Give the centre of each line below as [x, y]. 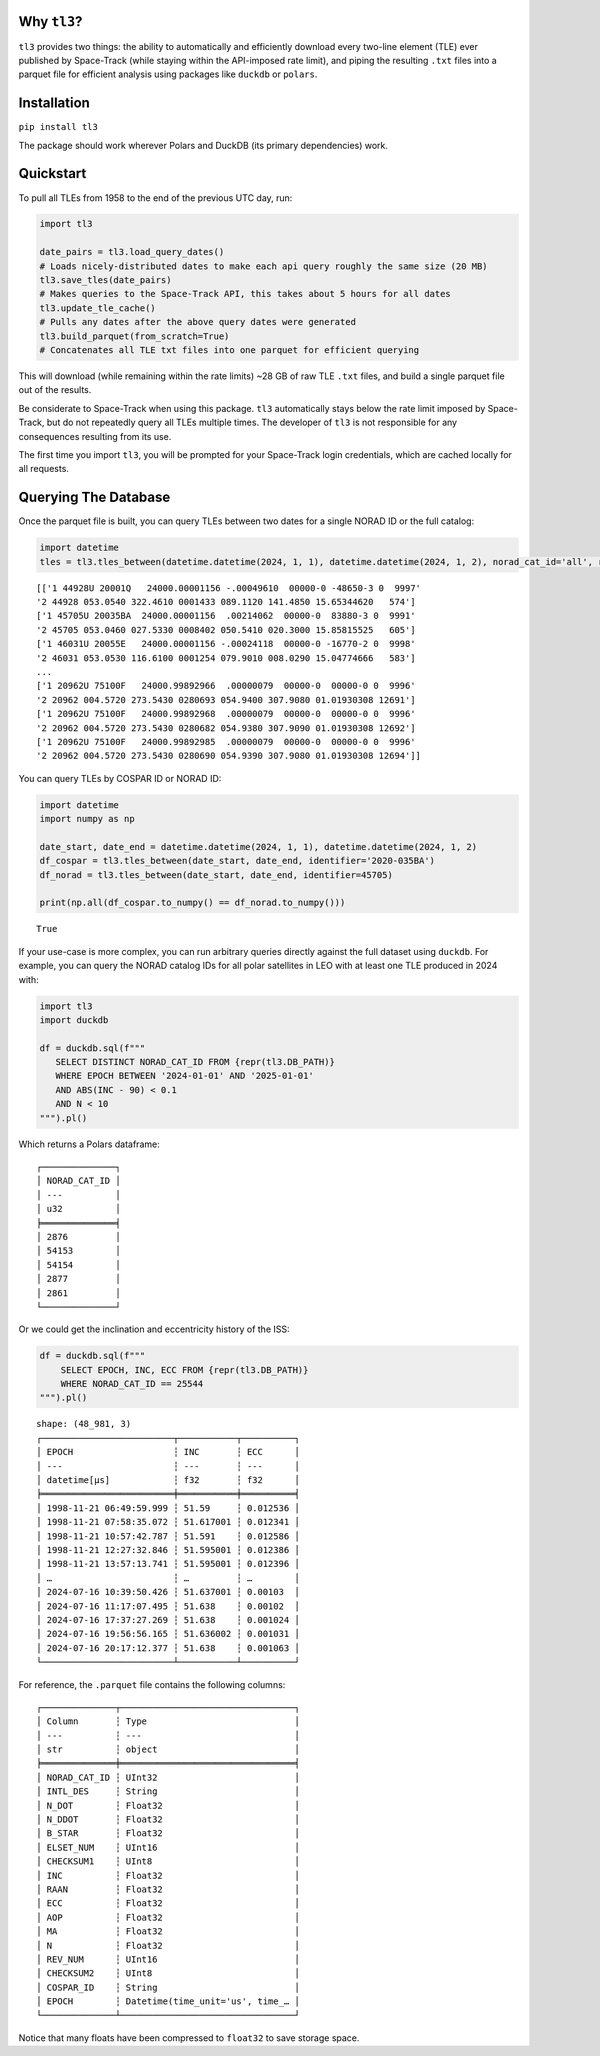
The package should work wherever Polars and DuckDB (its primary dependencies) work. [203, 145]
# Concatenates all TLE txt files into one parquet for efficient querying [229, 350]
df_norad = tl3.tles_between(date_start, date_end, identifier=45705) [216, 874]
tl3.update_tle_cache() [98, 308]
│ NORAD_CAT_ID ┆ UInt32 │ [168, 1777]
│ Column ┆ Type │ [168, 1721]
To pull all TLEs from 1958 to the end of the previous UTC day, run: [155, 197]
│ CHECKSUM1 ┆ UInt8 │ [168, 1861]
